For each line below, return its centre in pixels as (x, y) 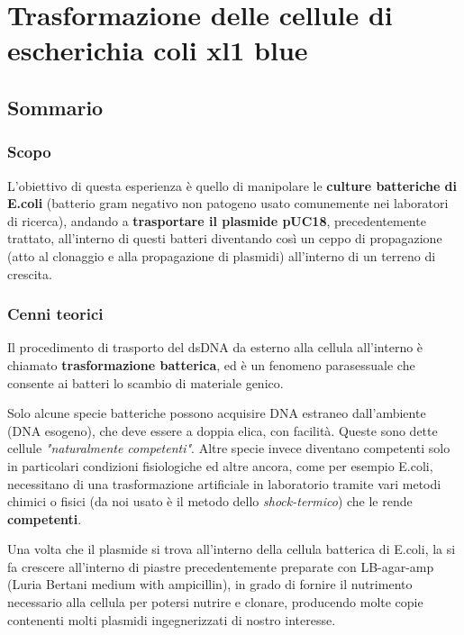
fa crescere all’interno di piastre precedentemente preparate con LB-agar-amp (221, 566)
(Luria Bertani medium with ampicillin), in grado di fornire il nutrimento (210, 584)
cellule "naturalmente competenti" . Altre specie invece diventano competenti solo (229, 448)
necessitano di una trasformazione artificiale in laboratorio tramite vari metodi (224, 483)
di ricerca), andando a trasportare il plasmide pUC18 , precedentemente (217, 220)
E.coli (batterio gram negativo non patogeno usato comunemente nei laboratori (228, 203)
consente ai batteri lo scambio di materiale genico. (146, 382)
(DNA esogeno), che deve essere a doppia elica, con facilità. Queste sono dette (223, 430)
